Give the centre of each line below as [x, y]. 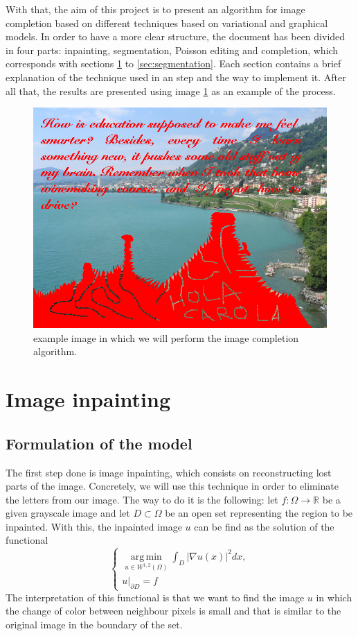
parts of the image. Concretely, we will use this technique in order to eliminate [172, 486]
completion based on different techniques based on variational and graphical [167, 23]
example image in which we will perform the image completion [166, 337]
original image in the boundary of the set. [94, 624]
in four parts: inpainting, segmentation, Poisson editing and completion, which [172, 50]
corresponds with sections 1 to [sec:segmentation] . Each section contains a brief [173, 63]
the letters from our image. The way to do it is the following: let [142, 499]
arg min [146, 557]
